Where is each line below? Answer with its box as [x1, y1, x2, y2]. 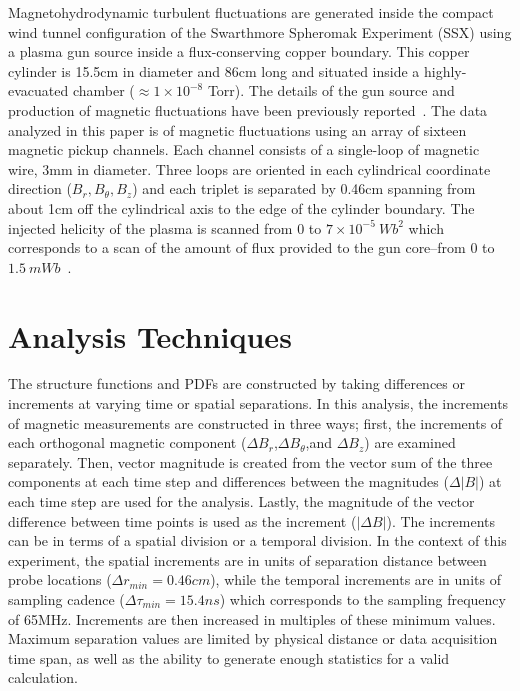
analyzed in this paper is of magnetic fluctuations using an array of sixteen [8, 119, 467, 140]
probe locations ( [8, 569, 112, 590]
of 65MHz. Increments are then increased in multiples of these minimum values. [8, 608, 496, 629]
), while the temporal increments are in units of [210, 569, 501, 590]
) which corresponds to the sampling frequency [219, 588, 506, 609]
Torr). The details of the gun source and [207, 80, 455, 101]
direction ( [8, 178, 72, 199]
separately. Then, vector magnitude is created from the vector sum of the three [8, 451, 493, 472]
